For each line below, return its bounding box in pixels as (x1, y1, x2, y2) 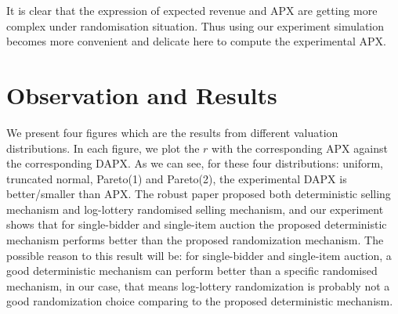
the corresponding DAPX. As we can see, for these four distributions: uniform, (6, 155, 383, 171)
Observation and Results (6, 78, 277, 110)
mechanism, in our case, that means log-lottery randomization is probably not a (6, 277, 390, 294)
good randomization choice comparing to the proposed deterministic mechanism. (6, 293, 393, 309)
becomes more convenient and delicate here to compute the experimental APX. (6, 33, 386, 49)
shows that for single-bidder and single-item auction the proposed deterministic (6, 216, 387, 233)
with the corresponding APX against (212, 139, 388, 156)
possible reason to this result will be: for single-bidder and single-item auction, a (6, 247, 392, 263)
